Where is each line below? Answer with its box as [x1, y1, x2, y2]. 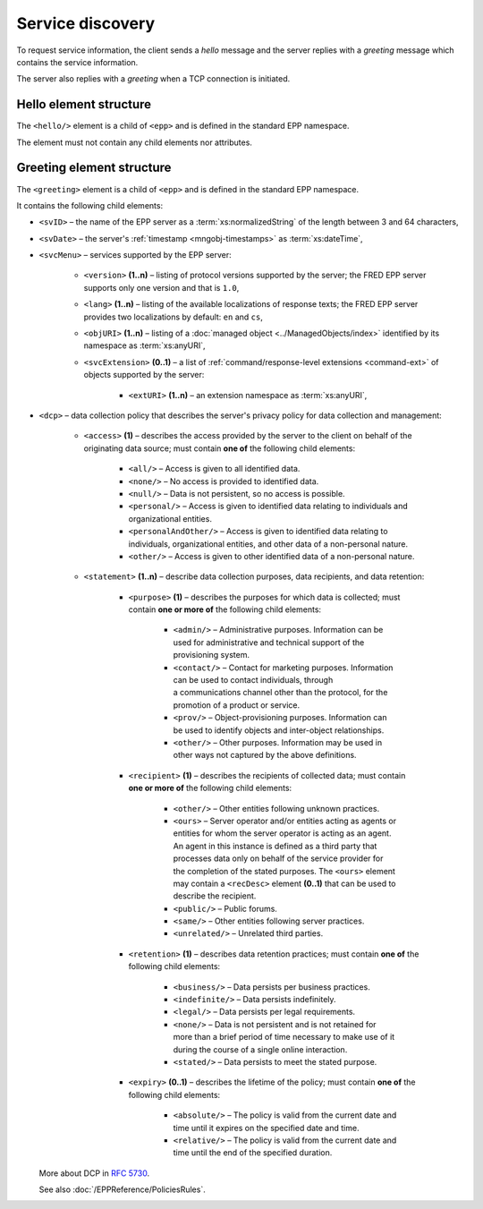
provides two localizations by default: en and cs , [83, 311, 263, 322]
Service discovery [16, 13, 156, 33]
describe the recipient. [173, 890, 257, 901]
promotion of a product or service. [173, 699, 301, 711]
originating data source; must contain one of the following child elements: [83, 443, 356, 454]
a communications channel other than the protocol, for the [173, 687, 388, 698]
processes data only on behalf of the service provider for [173, 853, 384, 864]
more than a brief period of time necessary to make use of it [173, 1032, 395, 1043]
